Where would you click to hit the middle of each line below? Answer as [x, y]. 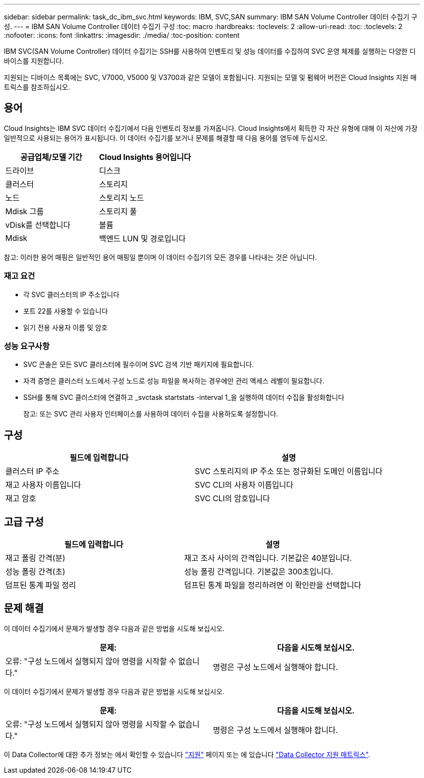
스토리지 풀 [118, 211]
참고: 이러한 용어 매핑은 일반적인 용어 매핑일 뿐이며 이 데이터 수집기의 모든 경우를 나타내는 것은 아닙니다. [160, 257]
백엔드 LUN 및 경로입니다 [142, 238]
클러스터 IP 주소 [32, 471]
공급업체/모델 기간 [51, 157]
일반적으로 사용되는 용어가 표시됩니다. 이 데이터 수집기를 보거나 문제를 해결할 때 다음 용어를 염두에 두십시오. [166, 138]
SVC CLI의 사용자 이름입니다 [244, 485]
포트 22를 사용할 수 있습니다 [66, 311]
